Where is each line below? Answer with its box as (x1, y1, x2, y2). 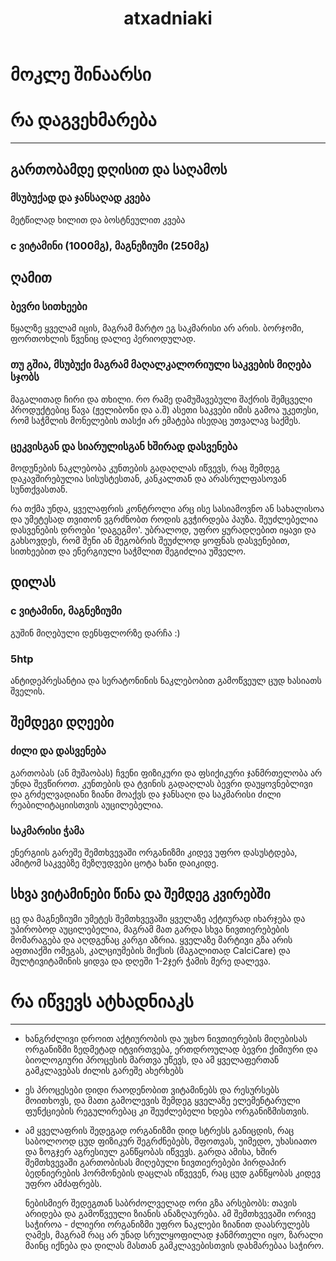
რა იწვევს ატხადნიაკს (10, 990, 194, 1012)
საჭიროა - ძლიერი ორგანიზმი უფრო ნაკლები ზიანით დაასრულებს (24, 1218, 310, 1230)
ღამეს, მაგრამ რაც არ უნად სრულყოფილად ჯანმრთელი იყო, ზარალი (24, 1228, 323, 1241)
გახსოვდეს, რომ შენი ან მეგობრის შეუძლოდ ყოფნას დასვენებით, (10, 535, 291, 547)
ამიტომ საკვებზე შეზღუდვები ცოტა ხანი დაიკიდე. (10, 857, 220, 869)
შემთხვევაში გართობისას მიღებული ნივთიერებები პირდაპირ (24, 1156, 287, 1168)
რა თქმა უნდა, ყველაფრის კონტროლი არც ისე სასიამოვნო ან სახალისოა (10, 503, 325, 515)
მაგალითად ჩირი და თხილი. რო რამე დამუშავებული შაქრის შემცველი (10, 393, 313, 405)
